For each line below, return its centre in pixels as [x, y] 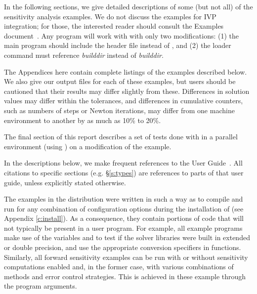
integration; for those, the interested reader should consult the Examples [114, 26]
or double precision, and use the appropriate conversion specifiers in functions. [123, 247]
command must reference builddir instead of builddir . [84, 55]
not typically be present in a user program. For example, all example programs [123, 228]
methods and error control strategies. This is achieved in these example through [125, 276]
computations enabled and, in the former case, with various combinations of [119, 267]
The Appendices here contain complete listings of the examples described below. [126, 71]
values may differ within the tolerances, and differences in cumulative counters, [124, 101]
